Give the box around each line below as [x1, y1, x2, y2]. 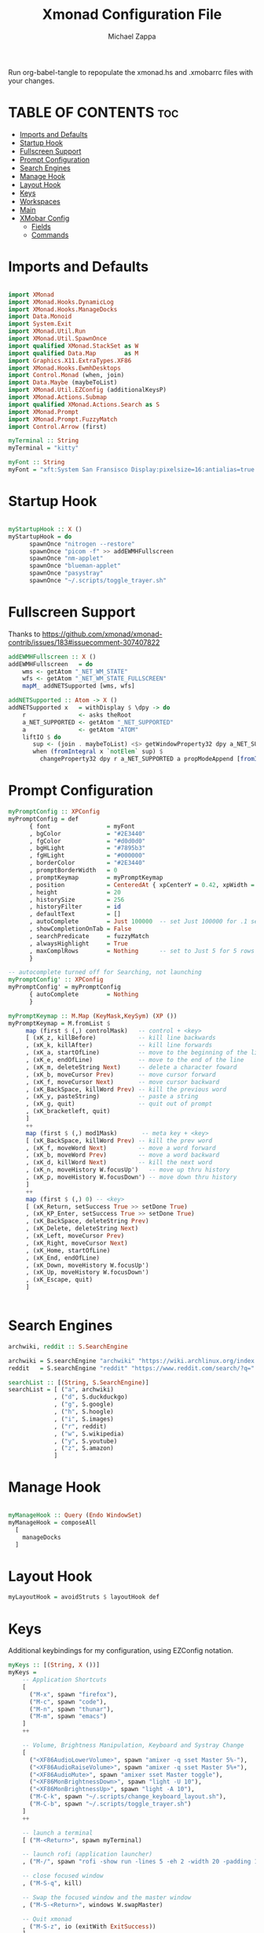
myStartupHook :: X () [8, 525, 82, 533]
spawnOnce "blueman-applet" [28, 562, 122, 570]
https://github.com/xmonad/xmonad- [42, 629, 163, 639]
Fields [31, 222, 51, 231]
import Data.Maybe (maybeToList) [8, 378, 118, 387]
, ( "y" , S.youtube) [53, 1437, 118, 1445]
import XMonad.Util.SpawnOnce [8, 335, 108, 343]
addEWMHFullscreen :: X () [8, 653, 97, 661]
